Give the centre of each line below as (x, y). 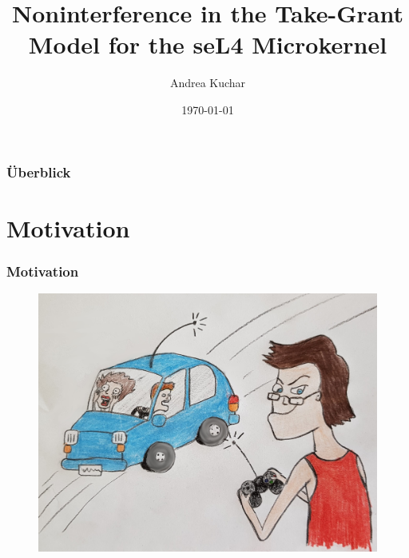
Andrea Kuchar (208, 83)
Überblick (39, 171)
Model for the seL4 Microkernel (208, 44)
